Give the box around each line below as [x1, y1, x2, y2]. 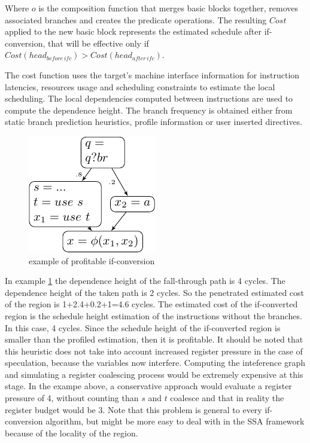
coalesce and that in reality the [170, 392, 284, 404]
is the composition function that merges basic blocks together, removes [38, 2, 298, 14]
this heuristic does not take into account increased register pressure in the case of [5, 344, 303, 357]
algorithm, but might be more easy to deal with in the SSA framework [45, 415, 305, 427]
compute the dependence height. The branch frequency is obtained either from [5, 103, 293, 116]
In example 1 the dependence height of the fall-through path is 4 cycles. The [5, 274, 285, 287]
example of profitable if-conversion [29, 254, 155, 267]
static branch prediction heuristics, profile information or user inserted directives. [5, 115, 303, 128]
